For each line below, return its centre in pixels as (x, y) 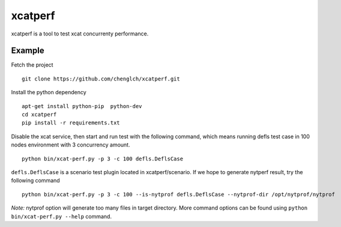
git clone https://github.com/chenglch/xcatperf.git (101, 79)
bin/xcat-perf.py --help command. (62, 216)
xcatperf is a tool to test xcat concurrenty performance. (80, 34)
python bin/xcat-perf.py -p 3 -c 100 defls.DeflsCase (102, 159)
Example (28, 51)
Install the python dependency (49, 92)
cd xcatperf (39, 115)
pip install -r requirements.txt (71, 123)
